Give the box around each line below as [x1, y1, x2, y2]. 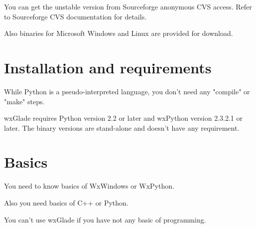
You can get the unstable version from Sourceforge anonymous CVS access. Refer [4, 1, 252, 11]
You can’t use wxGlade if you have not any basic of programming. [4, 214, 206, 225]
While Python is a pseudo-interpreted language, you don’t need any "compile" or [4, 86, 250, 96]
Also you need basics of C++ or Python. [4, 198, 128, 208]
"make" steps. [4, 96, 45, 106]
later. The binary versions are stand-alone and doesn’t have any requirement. [4, 122, 240, 133]
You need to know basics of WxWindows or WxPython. [4, 181, 174, 191]
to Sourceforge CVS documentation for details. [4, 11, 147, 21]
